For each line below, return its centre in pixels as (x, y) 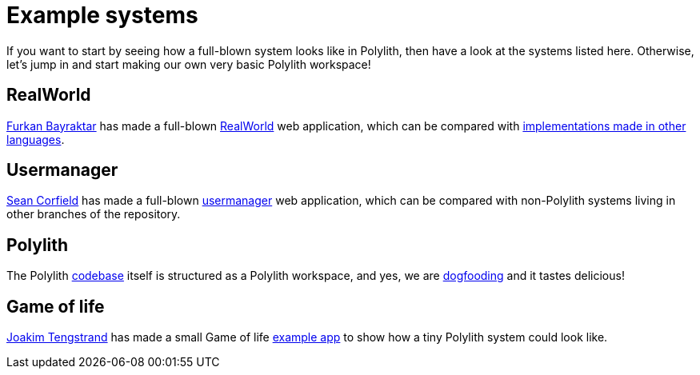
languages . (36, 139)
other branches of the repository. (94, 214)
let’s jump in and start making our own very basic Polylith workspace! (189, 64)
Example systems (102, 15)
